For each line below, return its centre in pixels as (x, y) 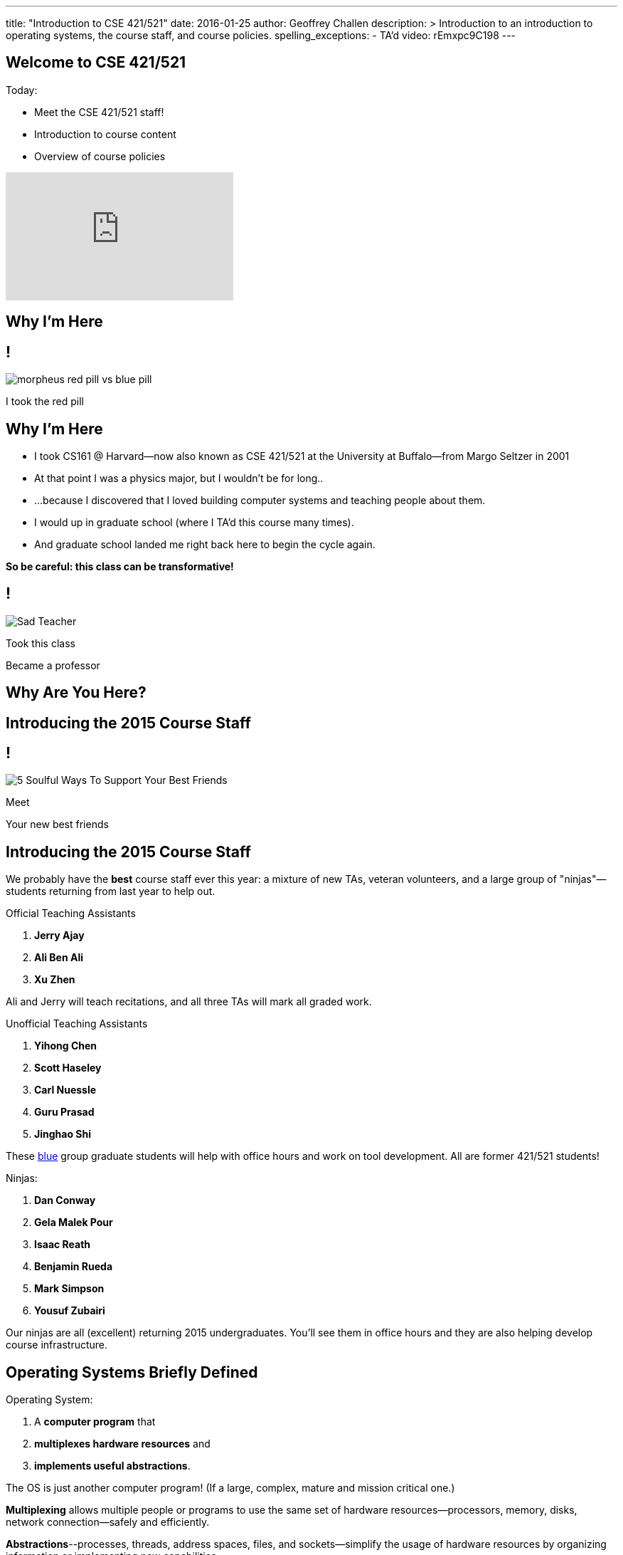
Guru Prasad (64, 1112)
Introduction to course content (105, 134)
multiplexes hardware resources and (122, 1444)
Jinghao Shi (63, 1134)
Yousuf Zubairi (70, 1311)
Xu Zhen (55, 980)
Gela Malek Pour (74, 1222)
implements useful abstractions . (112, 1466)
